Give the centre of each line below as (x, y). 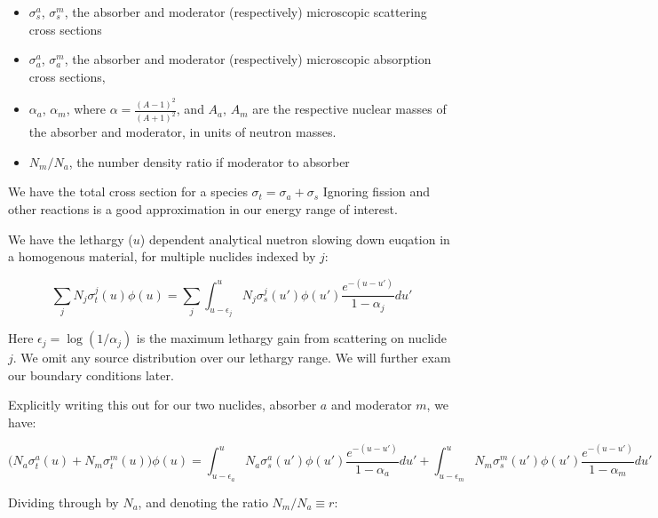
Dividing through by (63, 502)
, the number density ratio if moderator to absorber (209, 161)
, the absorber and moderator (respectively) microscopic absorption (248, 59)
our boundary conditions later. (91, 375)
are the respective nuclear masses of (349, 109)
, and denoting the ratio (203, 502)
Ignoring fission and (377, 191)
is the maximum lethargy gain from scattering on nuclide (291, 338)
